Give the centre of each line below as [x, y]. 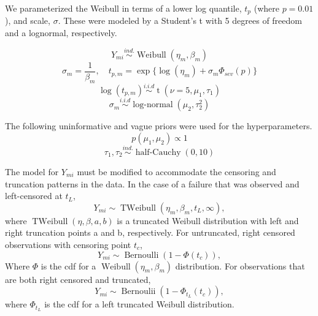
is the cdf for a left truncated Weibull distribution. [139, 304]
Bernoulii [138, 292]
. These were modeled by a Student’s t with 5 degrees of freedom [180, 21]
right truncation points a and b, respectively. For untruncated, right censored [150, 232]
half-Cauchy [158, 152]
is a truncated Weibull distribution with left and [208, 220]
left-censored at [34, 196]
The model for [32, 171]
